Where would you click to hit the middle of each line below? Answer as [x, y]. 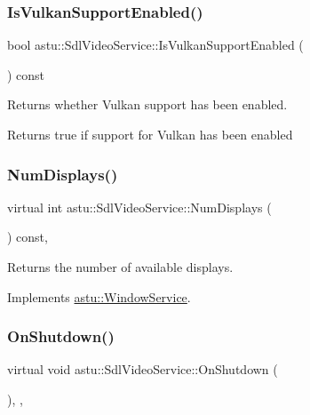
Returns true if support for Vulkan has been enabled [150, 134]
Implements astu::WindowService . [99, 296]
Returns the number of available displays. [120, 267]
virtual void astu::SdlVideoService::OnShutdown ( [143, 369]
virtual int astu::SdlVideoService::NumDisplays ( [139, 207]
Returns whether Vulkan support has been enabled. [147, 104]
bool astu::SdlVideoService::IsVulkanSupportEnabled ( [155, 45]
